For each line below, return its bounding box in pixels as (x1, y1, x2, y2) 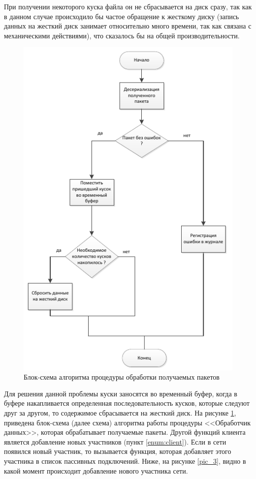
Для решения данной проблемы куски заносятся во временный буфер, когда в (4, 388, 237, 398)
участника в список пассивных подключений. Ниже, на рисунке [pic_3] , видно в (4, 455, 246, 466)
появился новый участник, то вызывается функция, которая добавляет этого (4, 446, 231, 456)
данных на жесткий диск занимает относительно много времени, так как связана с (4, 21, 252, 31)
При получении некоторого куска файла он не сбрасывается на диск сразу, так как (4, 1, 252, 11)
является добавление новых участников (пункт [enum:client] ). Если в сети (4, 436, 226, 447)
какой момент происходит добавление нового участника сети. (4, 465, 188, 476)
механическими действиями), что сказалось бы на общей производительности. (4, 30, 240, 40)
